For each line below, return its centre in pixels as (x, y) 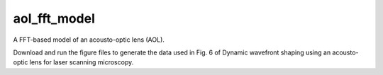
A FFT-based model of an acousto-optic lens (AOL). (89, 40)
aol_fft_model (54, 18)
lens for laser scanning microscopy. (82, 62)
